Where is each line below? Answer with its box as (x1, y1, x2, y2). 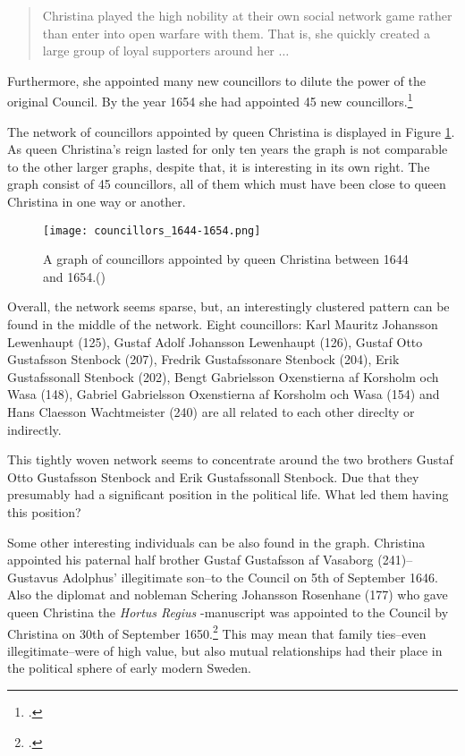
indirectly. (7, 420, 62, 438)
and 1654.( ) (43, 267, 106, 285)
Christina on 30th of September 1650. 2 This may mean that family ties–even (7, 621, 427, 642)
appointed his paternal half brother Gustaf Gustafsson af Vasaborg (7, 550, 374, 569)
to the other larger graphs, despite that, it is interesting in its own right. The (7, 157, 430, 175)
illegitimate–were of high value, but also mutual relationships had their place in (7, 641, 443, 659)
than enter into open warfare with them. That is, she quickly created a (42, 23, 430, 42)
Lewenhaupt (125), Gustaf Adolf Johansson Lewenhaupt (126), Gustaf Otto (7, 332, 423, 351)
